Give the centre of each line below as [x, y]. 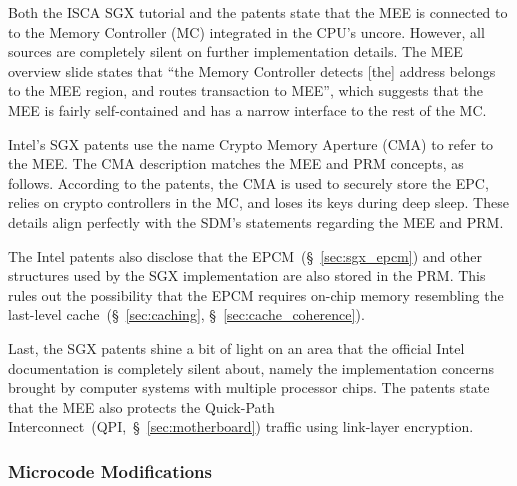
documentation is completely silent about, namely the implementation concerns [251, 367]
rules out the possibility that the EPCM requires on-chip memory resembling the [256, 294]
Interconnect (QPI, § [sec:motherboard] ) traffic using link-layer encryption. [241, 426]
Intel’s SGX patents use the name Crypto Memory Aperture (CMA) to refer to [251, 143]
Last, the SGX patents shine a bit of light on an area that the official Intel [236, 347]
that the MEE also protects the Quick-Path [141, 406]
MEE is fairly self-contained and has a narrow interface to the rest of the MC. [247, 109]
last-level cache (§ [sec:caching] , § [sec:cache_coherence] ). [186, 314]
